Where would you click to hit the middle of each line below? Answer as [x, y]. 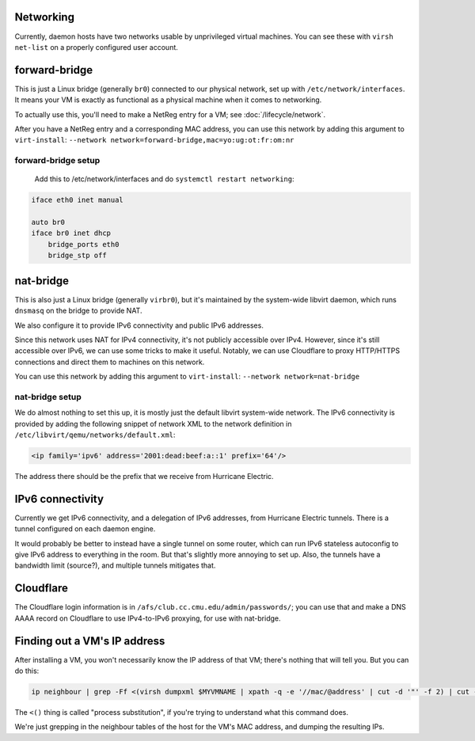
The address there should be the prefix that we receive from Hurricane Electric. [144, 476]
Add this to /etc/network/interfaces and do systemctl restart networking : [164, 179]
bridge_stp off [77, 256]
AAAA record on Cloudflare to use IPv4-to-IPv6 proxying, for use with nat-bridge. [148, 618]
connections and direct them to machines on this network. [110, 362]
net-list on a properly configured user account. [96, 47]
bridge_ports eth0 [84, 244]
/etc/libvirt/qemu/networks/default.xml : [95, 435]
